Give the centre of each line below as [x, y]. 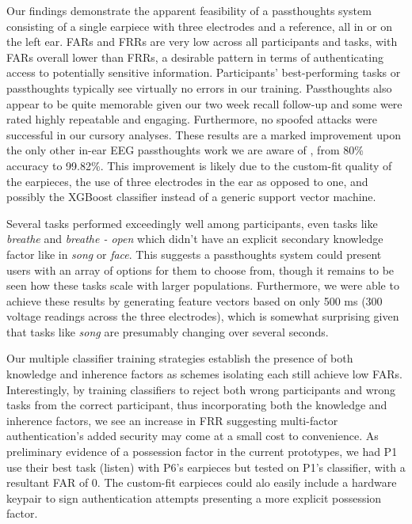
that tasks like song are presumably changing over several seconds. [168, 331]
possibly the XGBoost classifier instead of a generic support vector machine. [191, 197]
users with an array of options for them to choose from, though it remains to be [200, 270]
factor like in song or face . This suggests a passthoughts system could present [194, 254]
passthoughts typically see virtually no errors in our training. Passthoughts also [199, 87]
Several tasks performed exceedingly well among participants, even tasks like [192, 223]
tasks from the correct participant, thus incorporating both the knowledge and [197, 405]
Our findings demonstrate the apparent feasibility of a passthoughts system [189, 10]
